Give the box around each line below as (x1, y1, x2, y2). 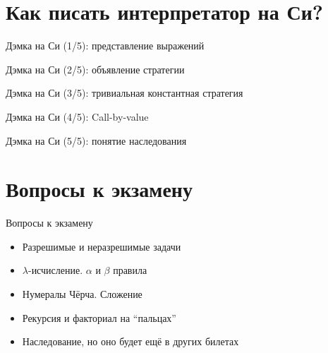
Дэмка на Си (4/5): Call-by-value (6, 109, 149, 124)
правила (113, 263, 147, 277)
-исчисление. (28, 263, 83, 277)
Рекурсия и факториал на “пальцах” (22, 310, 176, 325)
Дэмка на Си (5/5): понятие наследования (6, 133, 187, 148)
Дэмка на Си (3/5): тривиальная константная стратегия (6, 85, 243, 100)
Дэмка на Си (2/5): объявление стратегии (6, 61, 185, 76)
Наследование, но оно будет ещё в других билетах (22, 334, 239, 349)
